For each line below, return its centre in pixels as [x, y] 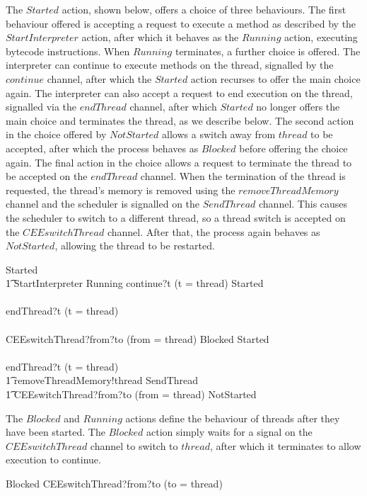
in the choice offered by [56, 134]
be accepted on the [47, 176]
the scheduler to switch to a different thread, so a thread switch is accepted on [176, 217]
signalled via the [41, 107]
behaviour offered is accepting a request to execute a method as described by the [181, 23]
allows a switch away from [219, 134]
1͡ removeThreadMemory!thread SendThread [102, 380]
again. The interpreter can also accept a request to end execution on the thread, [179, 92]
